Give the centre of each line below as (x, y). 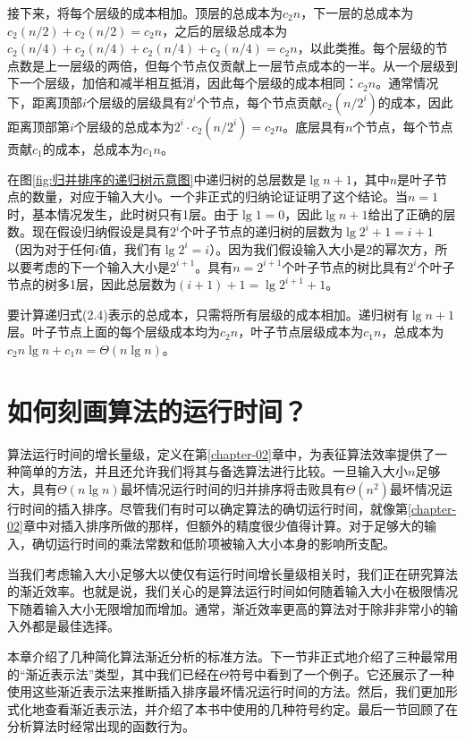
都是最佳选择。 (76, 626)
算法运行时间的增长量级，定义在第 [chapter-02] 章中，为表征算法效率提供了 (221, 453)
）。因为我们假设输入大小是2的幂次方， (322, 248)
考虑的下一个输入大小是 (101, 266)
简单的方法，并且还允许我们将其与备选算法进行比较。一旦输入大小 (213, 471)
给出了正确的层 (412, 213)
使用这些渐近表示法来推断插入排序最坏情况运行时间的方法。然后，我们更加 (226, 691)
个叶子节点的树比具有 (345, 266)
